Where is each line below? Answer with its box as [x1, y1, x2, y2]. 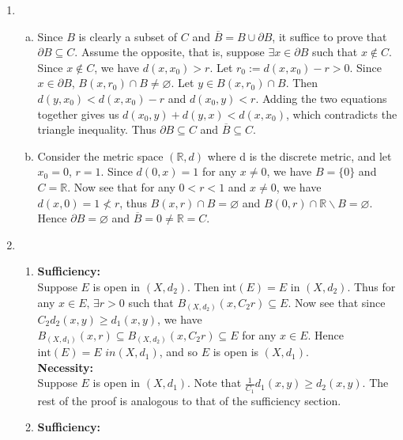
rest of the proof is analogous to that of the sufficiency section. [37, 392, 341, 408]
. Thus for [347, 278, 396, 294]
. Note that [187, 374, 242, 391]
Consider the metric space [37, 147, 164, 164]
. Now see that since [288, 294, 386, 310]
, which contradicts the [286, 105, 397, 122]
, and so [159, 343, 198, 360]
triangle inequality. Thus [37, 121, 156, 138]
